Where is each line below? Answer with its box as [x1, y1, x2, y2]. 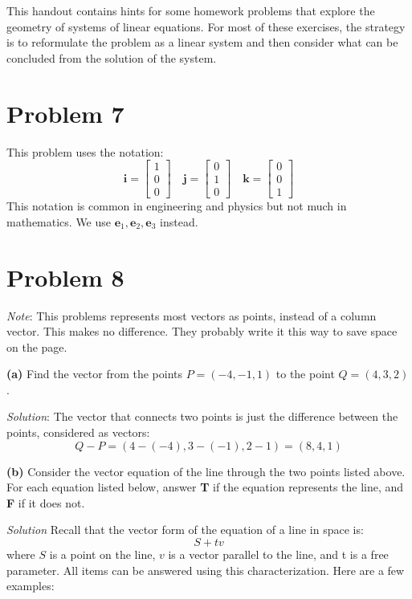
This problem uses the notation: [6, 143, 164, 160]
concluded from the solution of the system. [6, 49, 217, 66]
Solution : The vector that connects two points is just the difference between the [6, 408, 398, 425]
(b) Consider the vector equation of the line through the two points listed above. [6, 462, 406, 479]
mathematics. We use [6, 213, 112, 230]
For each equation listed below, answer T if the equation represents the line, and [6, 479, 404, 495]
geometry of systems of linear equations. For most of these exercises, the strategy [6, 18, 406, 35]
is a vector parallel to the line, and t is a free [168, 546, 389, 563]
